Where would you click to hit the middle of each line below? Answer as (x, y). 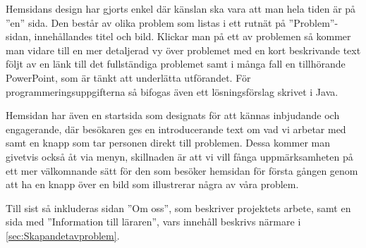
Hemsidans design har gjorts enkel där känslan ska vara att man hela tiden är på (181, 8)
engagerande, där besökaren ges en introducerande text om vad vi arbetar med (176, 129)
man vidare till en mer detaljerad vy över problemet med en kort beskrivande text (183, 50)
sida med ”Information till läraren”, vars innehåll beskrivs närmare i (153, 222)
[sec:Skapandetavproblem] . (63, 235)
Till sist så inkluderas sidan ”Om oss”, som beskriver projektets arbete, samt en (178, 207)
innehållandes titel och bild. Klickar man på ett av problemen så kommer (193, 36)
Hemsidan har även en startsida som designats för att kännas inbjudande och (173, 115)
